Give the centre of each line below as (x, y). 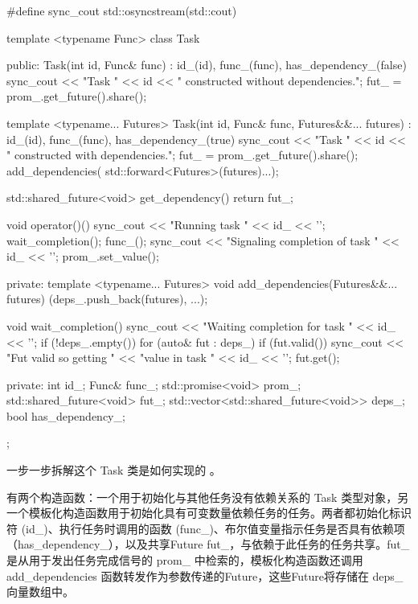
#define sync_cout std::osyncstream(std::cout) (122, 10)
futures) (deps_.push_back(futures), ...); (107, 299)
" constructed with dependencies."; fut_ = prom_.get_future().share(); (182, 155)
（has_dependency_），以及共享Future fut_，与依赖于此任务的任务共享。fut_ (208, 544)
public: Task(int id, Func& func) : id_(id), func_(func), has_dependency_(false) (207, 65)
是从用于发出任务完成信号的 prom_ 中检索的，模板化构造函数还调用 (185, 560)
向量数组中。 (40, 592)
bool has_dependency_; (66, 415)
